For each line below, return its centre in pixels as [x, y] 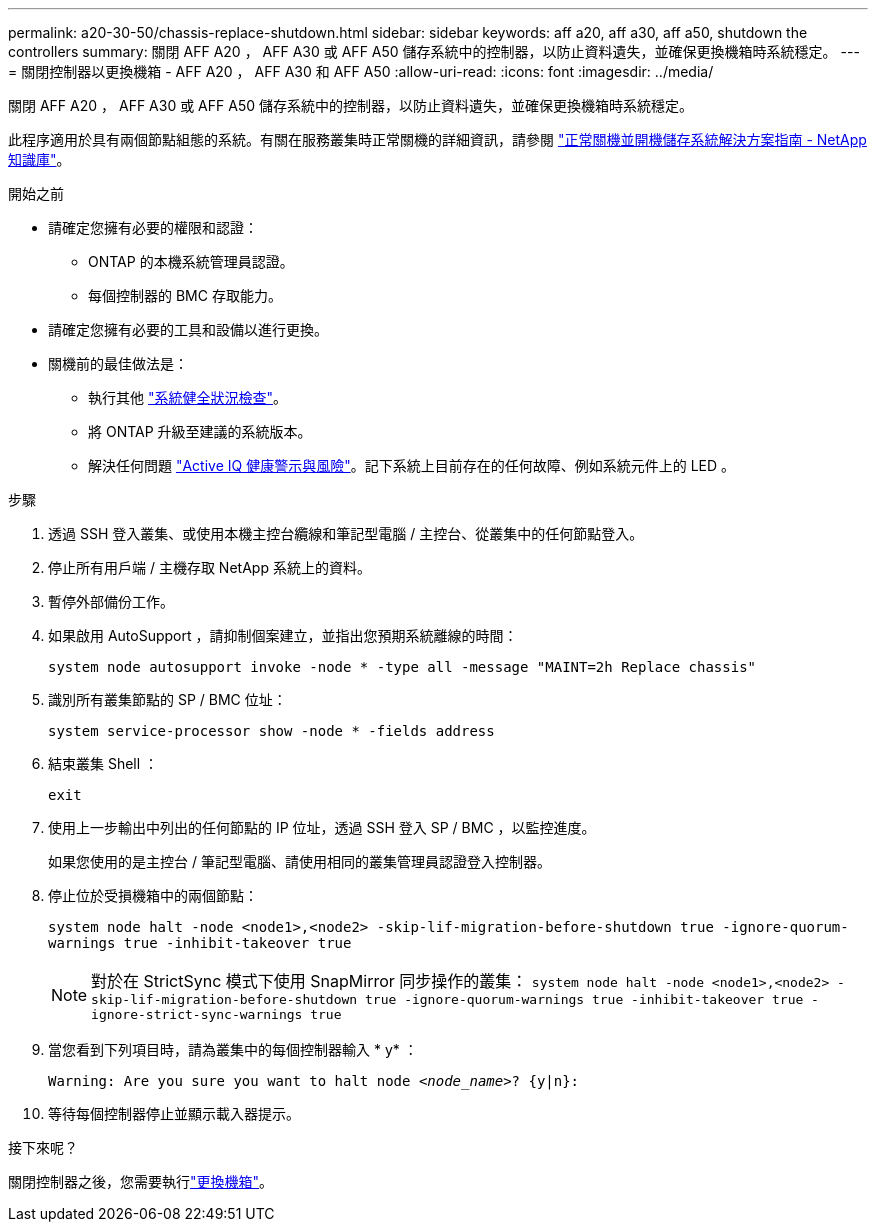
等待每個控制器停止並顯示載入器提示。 [174, 1113]
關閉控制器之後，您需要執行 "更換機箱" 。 [141, 1181]
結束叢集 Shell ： [103, 763]
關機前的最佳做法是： [118, 363]
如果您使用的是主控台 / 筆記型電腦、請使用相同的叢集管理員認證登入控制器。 [299, 861]
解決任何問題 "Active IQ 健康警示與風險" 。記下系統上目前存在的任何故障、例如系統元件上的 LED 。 [412, 465]
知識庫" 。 [39, 159]
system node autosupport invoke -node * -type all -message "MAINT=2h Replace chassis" [402, 667]
